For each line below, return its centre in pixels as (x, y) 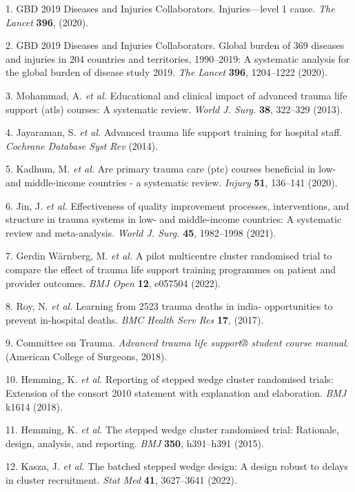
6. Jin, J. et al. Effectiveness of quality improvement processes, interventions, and (177, 205)
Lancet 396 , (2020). (47, 22)
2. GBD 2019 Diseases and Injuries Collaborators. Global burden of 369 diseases (175, 45)
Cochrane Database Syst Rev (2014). (82, 145)
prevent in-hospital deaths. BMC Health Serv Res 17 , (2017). (135, 319)
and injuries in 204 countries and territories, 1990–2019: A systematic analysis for (178, 58)
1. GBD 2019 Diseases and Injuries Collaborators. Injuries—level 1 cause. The (170, 8)
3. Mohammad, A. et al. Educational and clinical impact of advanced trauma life (176, 95)
